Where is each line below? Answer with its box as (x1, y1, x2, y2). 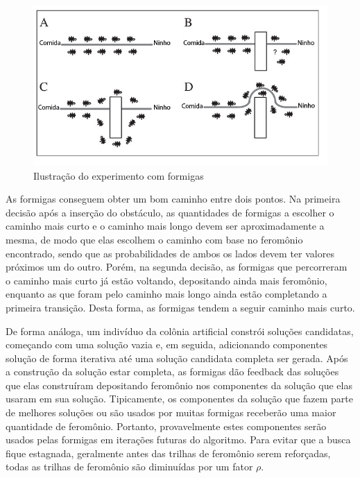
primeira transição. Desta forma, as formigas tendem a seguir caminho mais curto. (6, 300, 355, 314)
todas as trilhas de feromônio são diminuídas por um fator (6, 459, 253, 474)
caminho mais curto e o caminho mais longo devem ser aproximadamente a (6, 219, 325, 233)
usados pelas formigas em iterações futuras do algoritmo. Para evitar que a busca (6, 432, 351, 447)
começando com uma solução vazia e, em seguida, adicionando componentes (6, 337, 328, 352)
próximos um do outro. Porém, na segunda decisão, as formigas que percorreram (6, 259, 348, 274)
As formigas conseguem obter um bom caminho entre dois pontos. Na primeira (6, 191, 341, 206)
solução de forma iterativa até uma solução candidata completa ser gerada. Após (6, 350, 348, 365)
